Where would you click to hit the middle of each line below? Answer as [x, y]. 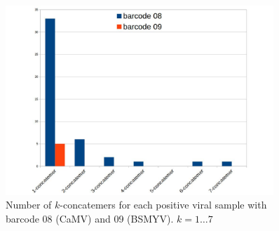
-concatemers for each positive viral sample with [163, 205]
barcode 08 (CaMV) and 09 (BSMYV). [90, 218]
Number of [29, 205]
